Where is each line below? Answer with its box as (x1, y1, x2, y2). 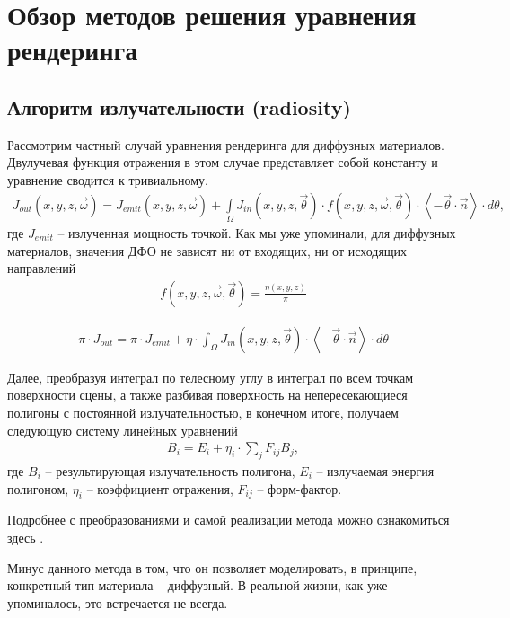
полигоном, (7, 479, 69, 498)
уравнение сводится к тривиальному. (7, 170, 208, 189)
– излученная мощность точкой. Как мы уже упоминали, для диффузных (57, 223, 456, 242)
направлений (7, 259, 76, 278)
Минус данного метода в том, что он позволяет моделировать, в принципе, (7, 558, 418, 577)
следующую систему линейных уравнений (7, 420, 238, 439)
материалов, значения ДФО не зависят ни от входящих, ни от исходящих (7, 241, 408, 260)
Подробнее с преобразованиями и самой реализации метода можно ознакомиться (7, 510, 450, 529)
